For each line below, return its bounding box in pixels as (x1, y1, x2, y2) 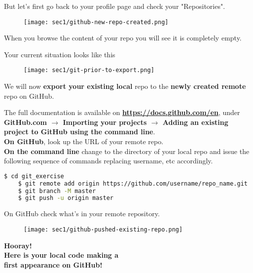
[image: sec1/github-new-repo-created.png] (24, 18, 169, 26)
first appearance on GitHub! (4, 259, 103, 270)
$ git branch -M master (18, 187, 96, 195)
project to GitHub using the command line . (4, 126, 155, 137)
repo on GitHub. (4, 90, 54, 101)
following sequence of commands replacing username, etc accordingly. (4, 156, 213, 166)
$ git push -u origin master (18, 195, 113, 202)
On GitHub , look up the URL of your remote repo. (4, 136, 164, 147)
